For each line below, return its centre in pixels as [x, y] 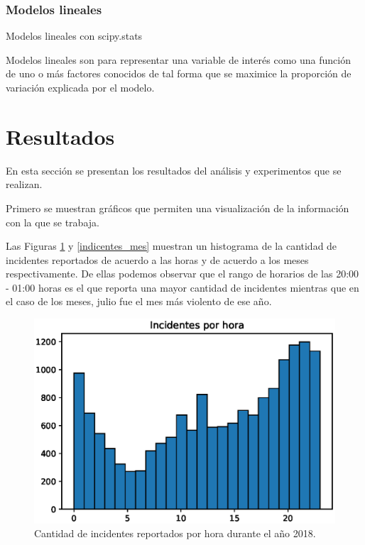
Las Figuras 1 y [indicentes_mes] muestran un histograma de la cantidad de [171, 246]
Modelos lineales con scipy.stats [74, 36]
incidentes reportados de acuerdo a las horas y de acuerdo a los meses [157, 259]
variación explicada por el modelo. [80, 87]
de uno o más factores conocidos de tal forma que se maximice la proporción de [179, 73]
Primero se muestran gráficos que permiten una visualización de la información [178, 208]
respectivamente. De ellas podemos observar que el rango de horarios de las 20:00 [182, 274]
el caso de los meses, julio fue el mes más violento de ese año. [139, 301]
